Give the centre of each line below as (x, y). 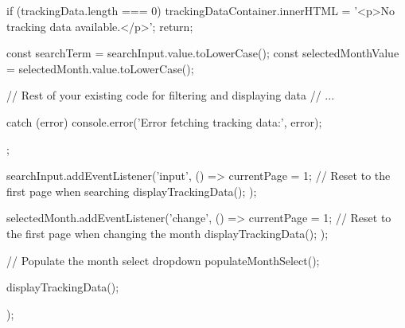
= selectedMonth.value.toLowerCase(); (100, 68)
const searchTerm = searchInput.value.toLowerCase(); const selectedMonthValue (203, 53)
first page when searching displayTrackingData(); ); (132, 191)
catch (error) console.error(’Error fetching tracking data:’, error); (164, 121)
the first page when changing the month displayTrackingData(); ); (167, 233)
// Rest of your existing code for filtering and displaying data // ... (171, 95)
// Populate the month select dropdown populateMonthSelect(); (163, 260)
